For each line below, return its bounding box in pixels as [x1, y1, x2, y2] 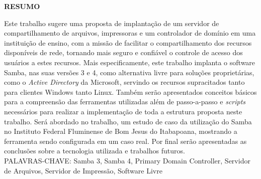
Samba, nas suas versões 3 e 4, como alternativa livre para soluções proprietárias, [4, 67, 254, 77]
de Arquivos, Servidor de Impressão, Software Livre [4, 165, 162, 175]
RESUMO [4, 1, 40, 11]
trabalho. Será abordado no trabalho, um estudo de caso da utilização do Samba [4, 116, 252, 126]
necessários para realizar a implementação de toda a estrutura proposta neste [4, 106, 242, 116]
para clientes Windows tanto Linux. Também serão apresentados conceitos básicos [4, 86, 257, 97]
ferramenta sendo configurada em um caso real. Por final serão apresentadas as [4, 135, 247, 146]
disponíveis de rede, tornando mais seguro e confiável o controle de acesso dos [4, 47, 243, 58]
